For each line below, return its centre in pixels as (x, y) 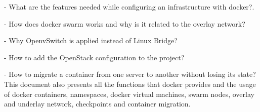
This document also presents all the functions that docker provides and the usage (130, 84)
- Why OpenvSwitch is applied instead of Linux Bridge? (91, 40)
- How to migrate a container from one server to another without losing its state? (130, 74)
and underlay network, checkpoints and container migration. (97, 104)
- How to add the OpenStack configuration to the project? (94, 57)
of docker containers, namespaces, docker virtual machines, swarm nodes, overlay (129, 94)
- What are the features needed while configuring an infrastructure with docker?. (129, 7)
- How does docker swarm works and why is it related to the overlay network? (125, 23)
